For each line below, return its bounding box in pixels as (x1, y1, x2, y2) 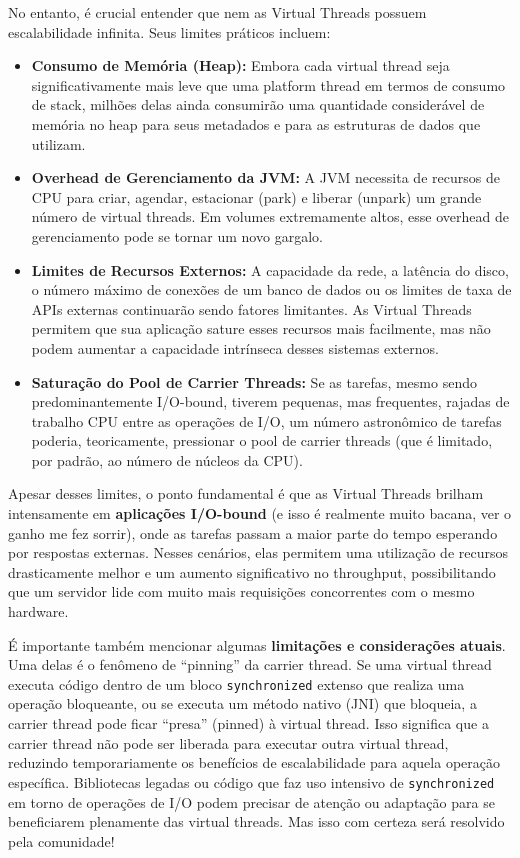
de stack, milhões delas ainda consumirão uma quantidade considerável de (31, 94, 485, 115)
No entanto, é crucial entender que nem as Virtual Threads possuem (8, 2, 427, 22)
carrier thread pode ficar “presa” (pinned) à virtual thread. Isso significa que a (8, 713, 489, 734)
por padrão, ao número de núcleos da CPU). (31, 449, 303, 470)
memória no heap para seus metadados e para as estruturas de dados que (31, 113, 481, 134)
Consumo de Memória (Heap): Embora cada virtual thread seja (31, 55, 450, 76)
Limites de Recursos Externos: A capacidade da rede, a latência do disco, (31, 259, 509, 280)
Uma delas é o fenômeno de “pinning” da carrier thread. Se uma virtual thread (8, 654, 492, 675)
